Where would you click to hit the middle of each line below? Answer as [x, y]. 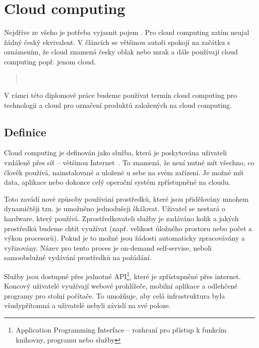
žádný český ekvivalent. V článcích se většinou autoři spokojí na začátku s [117, 42]
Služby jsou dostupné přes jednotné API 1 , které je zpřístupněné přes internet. [123, 275]
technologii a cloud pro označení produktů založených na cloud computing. [118, 105]
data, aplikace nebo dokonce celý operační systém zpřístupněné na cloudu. [117, 182]
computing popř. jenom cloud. [50, 61]
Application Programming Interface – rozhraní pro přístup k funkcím [121, 330]
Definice [25, 132]
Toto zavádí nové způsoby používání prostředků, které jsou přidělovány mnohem [126, 198]
